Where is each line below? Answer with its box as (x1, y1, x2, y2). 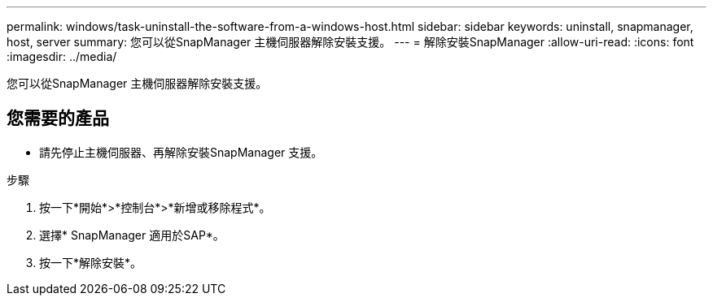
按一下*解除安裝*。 (39, 255, 142, 270)
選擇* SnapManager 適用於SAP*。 (39, 227, 225, 242)
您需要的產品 (7, 108, 109, 129)
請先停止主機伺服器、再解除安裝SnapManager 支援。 (39, 145, 323, 159)
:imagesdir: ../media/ (7, 50, 117, 63)
